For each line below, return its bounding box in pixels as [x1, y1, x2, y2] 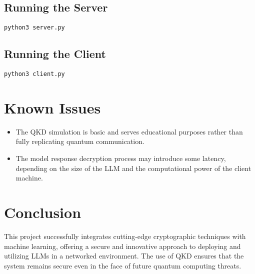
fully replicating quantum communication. [15, 136, 144, 146]
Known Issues [4, 97, 101, 117]
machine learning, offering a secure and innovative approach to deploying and [4, 240, 241, 251]
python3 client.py [4, 70, 65, 78]
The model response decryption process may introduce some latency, [15, 153, 226, 163]
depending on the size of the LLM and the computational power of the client [15, 162, 251, 173]
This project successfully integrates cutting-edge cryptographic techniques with [4, 230, 246, 241]
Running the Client [4, 46, 106, 61]
